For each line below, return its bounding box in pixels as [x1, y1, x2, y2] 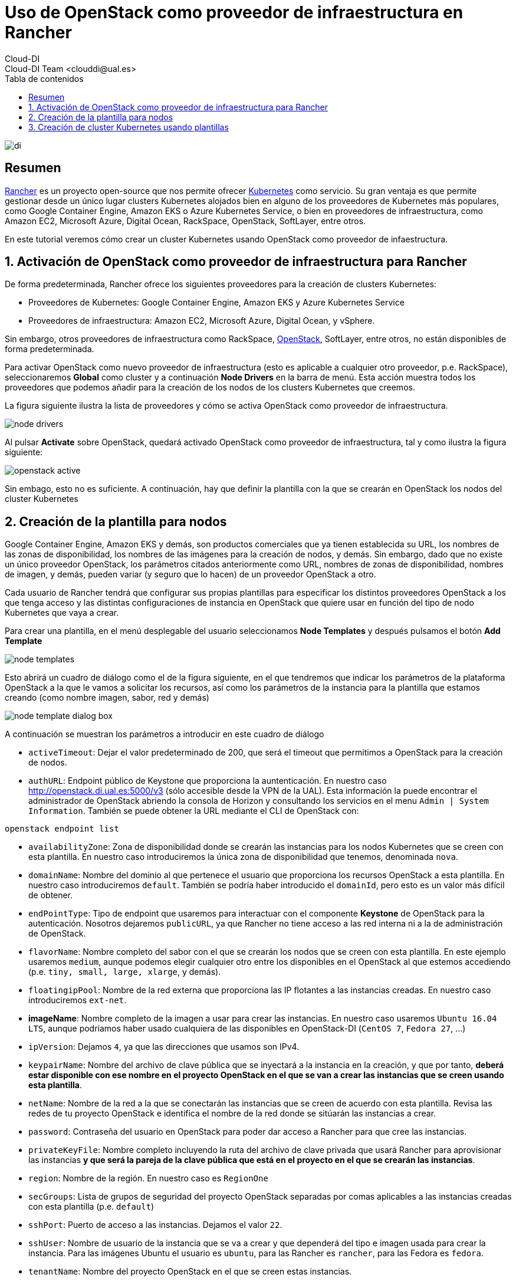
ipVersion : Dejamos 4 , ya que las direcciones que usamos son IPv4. [28, 1042, 300, 1052]
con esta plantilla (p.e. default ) [28, 1201, 155, 1212]
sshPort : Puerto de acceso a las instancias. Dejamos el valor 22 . [28, 1220, 282, 1230]
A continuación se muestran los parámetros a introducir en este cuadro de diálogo [5, 729, 324, 740]
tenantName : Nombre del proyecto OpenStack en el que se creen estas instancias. [28, 1266, 352, 1277]
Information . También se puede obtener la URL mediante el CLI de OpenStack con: [28, 806, 359, 816]
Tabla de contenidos [5, 73, 84, 84]
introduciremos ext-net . [28, 995, 127, 1006]
